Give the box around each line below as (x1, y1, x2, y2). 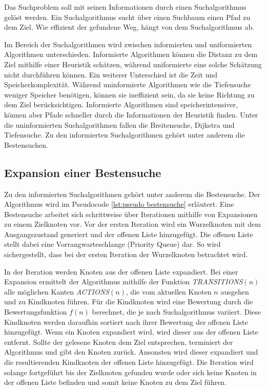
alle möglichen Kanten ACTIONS (4, 286, 109, 297)
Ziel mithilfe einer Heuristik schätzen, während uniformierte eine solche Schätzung (4, 59, 262, 69)
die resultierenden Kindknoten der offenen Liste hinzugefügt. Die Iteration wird (4, 357, 254, 367)
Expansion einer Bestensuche (4, 164, 161, 180)
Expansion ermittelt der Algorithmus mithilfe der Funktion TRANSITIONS (4, 276, 243, 287)
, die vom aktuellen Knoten (126, 286, 212, 297)
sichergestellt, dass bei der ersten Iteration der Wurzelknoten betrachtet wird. (4, 249, 248, 260)
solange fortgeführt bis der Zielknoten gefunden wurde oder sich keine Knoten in (4, 366, 257, 377)
